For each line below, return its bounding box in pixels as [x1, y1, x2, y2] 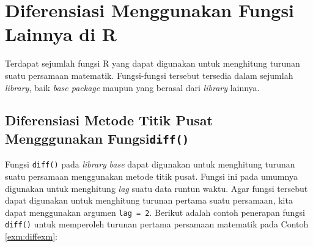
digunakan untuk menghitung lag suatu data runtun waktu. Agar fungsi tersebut [5, 182, 308, 194]
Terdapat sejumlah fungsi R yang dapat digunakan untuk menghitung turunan [5, 57, 300, 70]
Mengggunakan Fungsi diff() [5, 128, 189, 147]
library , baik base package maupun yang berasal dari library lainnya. [5, 81, 260, 94]
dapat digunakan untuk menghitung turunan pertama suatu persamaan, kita [5, 194, 293, 207]
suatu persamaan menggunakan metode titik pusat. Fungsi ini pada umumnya [5, 169, 298, 182]
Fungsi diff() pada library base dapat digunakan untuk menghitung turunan [5, 158, 295, 171]
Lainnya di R [5, 21, 117, 46]
